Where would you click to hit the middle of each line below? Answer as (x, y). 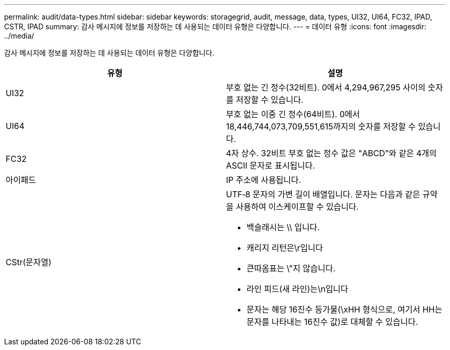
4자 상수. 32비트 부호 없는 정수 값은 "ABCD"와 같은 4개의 (332, 153)
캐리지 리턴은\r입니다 (285, 248)
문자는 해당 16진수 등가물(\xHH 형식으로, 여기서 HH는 (344, 309)
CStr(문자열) (29, 262)
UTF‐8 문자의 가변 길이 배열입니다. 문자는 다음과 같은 (323, 194)
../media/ (19, 36)
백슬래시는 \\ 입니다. (283, 227)
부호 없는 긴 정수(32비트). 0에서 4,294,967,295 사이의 (326, 87)
